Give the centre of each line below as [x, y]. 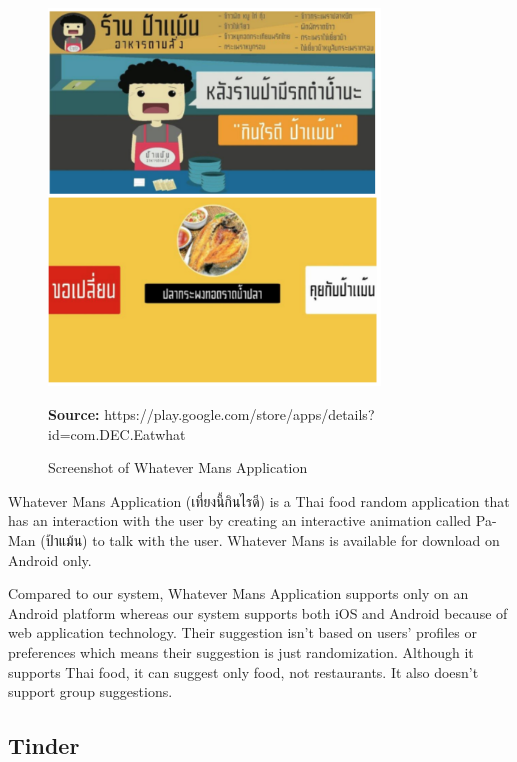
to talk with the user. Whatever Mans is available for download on [296, 539]
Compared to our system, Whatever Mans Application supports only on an [238, 593]
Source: [74, 414]
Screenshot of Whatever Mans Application [178, 467]
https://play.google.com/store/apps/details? [239, 414]
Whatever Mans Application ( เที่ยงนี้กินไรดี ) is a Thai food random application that [259, 500]
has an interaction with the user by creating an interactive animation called [240, 520]
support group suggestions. [90, 691]
